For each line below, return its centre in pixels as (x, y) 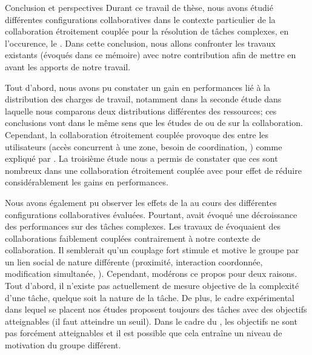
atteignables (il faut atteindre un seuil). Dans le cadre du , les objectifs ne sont (151, 321)
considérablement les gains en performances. (87, 182)
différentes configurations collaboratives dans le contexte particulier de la (140, 19)
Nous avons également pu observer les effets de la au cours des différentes (141, 202)
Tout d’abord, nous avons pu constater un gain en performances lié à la (138, 87)
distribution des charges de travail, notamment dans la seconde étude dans (143, 99)
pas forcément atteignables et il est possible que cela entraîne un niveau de (144, 333)
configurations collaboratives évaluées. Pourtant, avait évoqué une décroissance (151, 214)
